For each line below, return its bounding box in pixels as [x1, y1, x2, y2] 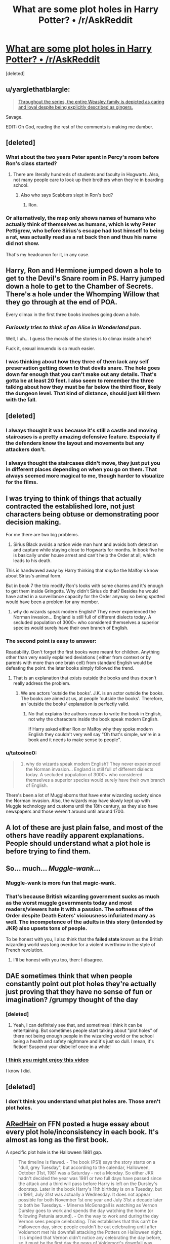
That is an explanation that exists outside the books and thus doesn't [13, 675, 157, 681]
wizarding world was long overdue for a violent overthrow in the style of [6, 942, 156, 948]
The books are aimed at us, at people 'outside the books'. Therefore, [20, 696, 164, 702]
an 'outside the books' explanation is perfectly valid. [20, 701, 130, 707]
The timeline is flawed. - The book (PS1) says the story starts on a [18, 1159, 156, 1165]
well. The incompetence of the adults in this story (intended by [6, 918, 163, 925]
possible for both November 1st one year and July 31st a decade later [18, 1196, 163, 1203]
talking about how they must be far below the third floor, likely [6, 383, 161, 390]
